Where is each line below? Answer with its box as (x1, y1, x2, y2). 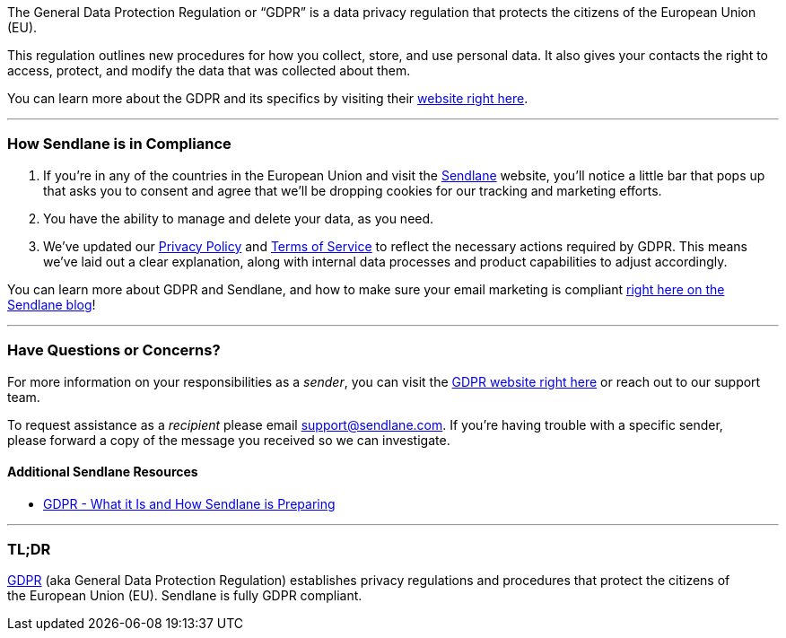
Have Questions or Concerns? (7, 341, 221, 360)
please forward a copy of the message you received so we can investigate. (7, 432, 450, 448)
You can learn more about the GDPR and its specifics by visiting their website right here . (7, 91, 528, 106)
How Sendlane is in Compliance (7, 135, 231, 153)
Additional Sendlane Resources (7, 464, 198, 480)
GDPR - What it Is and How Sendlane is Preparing (43, 495, 336, 511)
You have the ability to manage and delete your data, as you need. (43, 210, 434, 226)
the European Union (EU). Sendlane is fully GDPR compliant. (7, 588, 362, 604)
